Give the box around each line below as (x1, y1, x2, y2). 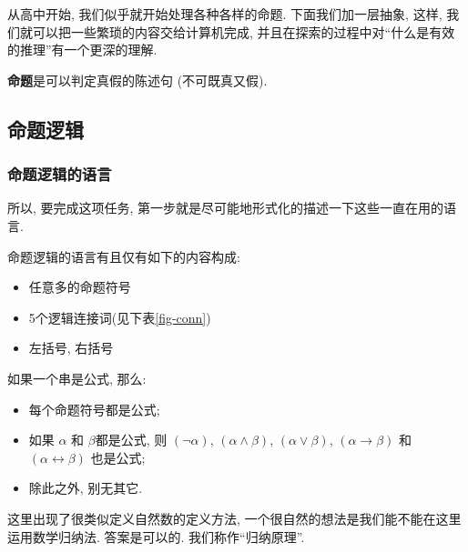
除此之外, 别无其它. (28, 478, 143, 497)
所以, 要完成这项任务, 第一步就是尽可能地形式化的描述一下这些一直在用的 (7, 198, 444, 217)
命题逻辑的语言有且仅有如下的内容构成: (7, 246, 240, 266)
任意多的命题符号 (28, 277, 131, 296)
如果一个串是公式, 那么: (7, 368, 147, 387)
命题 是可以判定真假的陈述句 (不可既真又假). (7, 70, 268, 89)
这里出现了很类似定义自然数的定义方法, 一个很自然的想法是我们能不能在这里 (7, 508, 462, 527)
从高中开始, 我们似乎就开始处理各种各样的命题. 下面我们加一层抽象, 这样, (7, 5, 443, 23)
